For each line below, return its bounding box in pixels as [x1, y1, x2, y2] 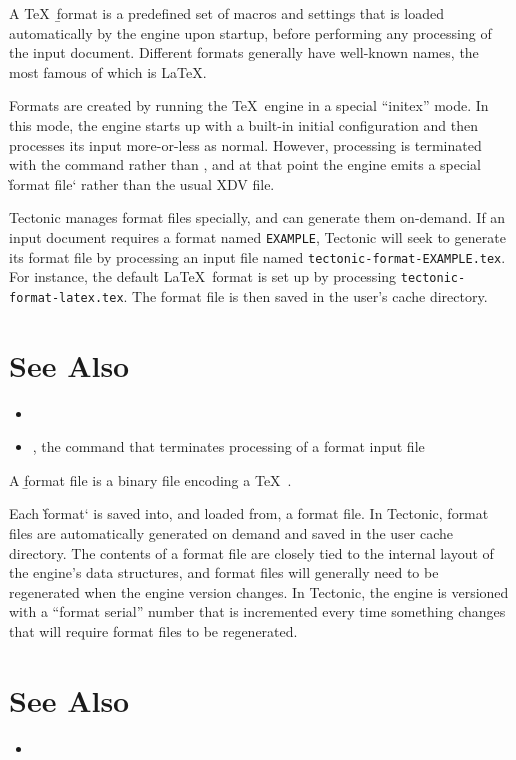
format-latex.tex [9, 290, 124, 305]
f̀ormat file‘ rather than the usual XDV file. [9, 173, 275, 194]
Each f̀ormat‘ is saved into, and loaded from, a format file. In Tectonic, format [9, 503, 489, 524]
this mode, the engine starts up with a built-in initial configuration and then [9, 114, 478, 135]
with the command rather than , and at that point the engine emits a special [9, 154, 481, 175]
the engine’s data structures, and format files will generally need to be [9, 562, 439, 583]
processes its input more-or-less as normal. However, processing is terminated [9, 134, 482, 155]
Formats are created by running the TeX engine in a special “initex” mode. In [9, 95, 489, 116]
